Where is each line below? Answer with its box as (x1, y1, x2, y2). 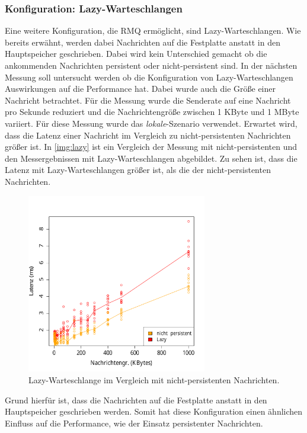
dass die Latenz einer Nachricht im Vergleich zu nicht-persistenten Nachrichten (5, 129, 291, 141)
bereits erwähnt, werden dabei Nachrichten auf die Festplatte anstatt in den (5, 36, 280, 48)
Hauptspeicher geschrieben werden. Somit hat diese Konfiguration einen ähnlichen (5, 405, 303, 418)
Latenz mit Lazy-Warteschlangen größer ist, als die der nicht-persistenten (5, 163, 271, 176)
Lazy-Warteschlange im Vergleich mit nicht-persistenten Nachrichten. (28, 373, 280, 386)
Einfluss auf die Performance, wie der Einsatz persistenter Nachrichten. (5, 416, 263, 429)
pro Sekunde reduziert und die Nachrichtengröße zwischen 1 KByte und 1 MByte (5, 105, 299, 118)
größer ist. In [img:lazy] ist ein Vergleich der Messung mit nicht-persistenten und (5, 140, 297, 153)
